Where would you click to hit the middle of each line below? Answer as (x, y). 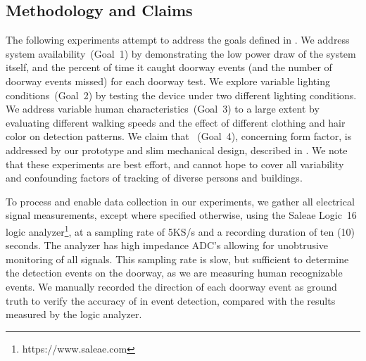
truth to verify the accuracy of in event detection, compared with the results (171, 300)
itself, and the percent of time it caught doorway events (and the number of (169, 67)
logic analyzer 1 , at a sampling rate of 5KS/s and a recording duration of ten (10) (180, 230)
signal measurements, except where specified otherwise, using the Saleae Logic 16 (181, 215)
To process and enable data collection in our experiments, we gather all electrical (180, 201)
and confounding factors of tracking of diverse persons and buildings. (154, 178)
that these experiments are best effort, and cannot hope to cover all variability (175, 164)
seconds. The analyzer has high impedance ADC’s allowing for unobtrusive (167, 245)
